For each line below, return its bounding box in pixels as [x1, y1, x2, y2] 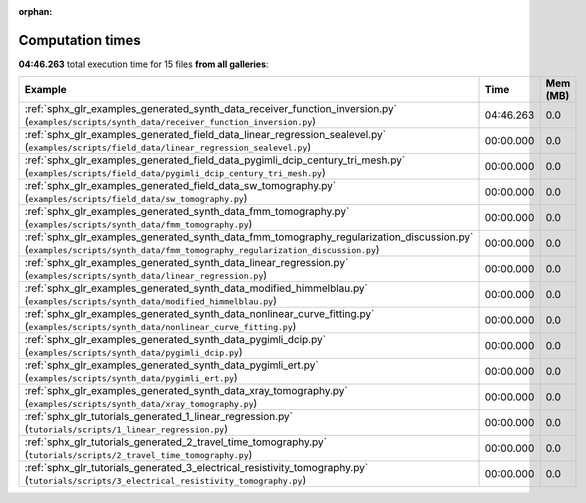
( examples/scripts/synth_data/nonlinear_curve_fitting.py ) [24, 320, 297, 334]
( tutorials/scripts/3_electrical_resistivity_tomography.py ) [24, 473, 307, 487]
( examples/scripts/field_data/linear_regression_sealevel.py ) [24, 140, 312, 154]
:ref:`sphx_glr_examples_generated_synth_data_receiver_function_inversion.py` [24, 102, 398, 116]
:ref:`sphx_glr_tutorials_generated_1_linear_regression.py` [24, 410, 294, 424]
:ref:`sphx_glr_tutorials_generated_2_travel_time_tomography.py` [24, 435, 327, 449]
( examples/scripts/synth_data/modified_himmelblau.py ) [24, 294, 277, 308]
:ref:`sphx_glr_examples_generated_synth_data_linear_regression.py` [24, 256, 349, 270]
